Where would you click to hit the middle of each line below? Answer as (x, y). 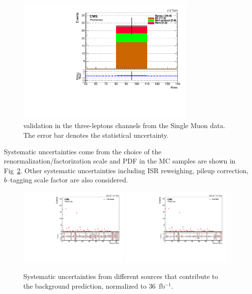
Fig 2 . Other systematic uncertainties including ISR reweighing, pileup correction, (126, 170)
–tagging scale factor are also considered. (67, 180)
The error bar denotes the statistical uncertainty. (96, 135)
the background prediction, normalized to (85, 286)
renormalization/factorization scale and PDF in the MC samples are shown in (120, 161)
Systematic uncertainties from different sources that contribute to (121, 276)
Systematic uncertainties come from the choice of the (83, 151)
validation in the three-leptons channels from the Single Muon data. (124, 125)
